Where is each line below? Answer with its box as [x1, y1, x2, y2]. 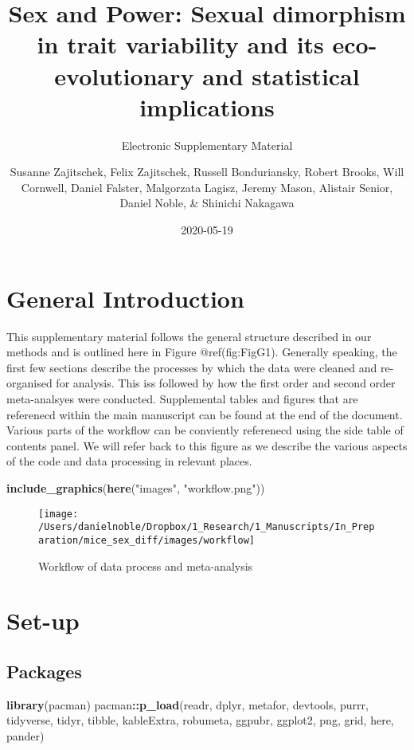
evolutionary [54, 59, 194, 92]
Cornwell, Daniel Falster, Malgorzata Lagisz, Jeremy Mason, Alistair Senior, [21, 179, 393, 195]
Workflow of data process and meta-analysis [38, 557, 253, 574]
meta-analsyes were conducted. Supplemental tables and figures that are [6, 390, 358, 406]
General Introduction [6, 281, 244, 314]
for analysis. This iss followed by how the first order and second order [56, 375, 396, 391]
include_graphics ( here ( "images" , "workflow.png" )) [6, 479, 265, 496]
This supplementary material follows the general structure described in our [6, 328, 372, 344]
